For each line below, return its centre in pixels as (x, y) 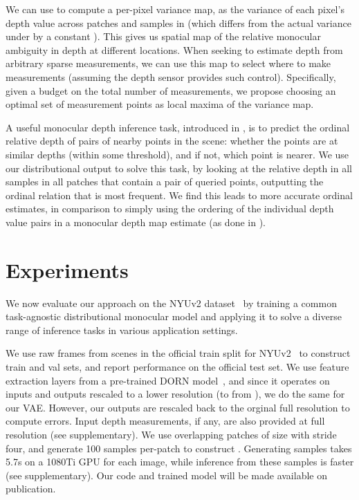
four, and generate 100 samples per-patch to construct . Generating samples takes (179, 448)
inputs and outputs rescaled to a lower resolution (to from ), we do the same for (175, 394)
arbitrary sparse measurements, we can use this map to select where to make (168, 63)
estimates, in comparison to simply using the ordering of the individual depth (170, 209)
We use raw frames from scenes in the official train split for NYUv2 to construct (178, 353)
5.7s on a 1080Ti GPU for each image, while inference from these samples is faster (180, 462)
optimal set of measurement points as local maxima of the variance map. (160, 104)
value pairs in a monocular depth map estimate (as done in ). (136, 222)
